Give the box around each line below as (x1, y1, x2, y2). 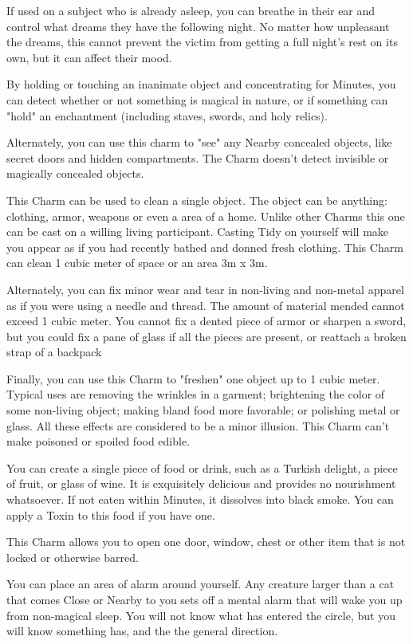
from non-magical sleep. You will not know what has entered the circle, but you (6, 607, 395, 623)
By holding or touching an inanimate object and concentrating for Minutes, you (6, 76, 396, 92)
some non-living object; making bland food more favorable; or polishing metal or (6, 402, 400, 418)
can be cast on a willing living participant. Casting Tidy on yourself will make (6, 223, 389, 240)
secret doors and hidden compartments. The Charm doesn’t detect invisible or (6, 149, 389, 166)
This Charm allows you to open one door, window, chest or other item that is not (6, 533, 406, 550)
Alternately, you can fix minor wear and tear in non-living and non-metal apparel (6, 281, 404, 297)
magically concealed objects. (6, 165, 144, 182)
